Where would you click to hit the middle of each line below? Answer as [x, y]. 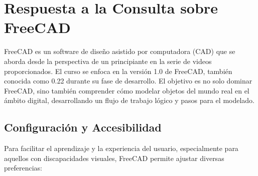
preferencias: [23, 168]
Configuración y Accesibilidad [83, 127]
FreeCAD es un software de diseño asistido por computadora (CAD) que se [120, 51]
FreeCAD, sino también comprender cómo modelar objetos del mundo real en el [127, 90]
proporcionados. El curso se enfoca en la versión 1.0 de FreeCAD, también [118, 71]
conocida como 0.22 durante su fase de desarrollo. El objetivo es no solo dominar [128, 81]
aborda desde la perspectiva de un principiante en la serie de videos [108, 61]
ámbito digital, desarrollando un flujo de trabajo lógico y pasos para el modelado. [129, 100]
